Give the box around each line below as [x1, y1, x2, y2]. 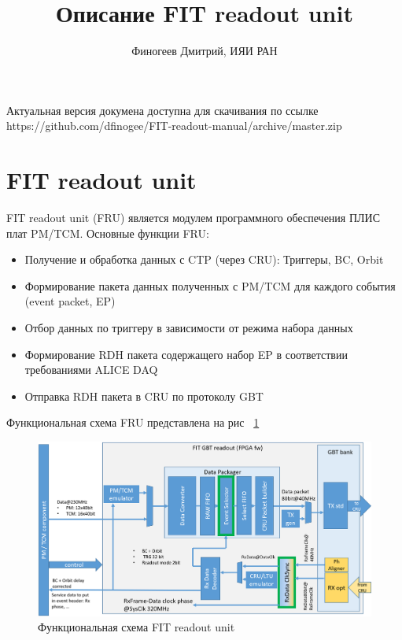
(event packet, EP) [24, 293, 116, 309]
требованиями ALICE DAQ [24, 361, 158, 378]
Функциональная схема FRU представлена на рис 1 [6, 414, 260, 431]
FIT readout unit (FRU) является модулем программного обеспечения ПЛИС [6, 209, 380, 226]
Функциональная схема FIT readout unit [38, 619, 235, 635]
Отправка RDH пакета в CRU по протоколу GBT [24, 387, 264, 404]
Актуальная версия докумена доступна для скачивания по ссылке [6, 102, 319, 118]
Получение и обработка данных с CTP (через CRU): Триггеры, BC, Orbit [24, 251, 384, 268]
